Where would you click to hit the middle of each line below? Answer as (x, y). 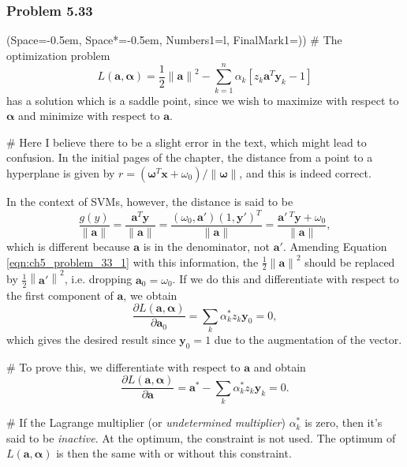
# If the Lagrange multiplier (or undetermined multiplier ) (146, 422)
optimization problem (58, 55)
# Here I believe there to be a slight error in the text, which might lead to (187, 142)
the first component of (60, 295)
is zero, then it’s (344, 422)
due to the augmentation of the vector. (308, 339)
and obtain (280, 366)
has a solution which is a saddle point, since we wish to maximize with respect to (203, 100)
